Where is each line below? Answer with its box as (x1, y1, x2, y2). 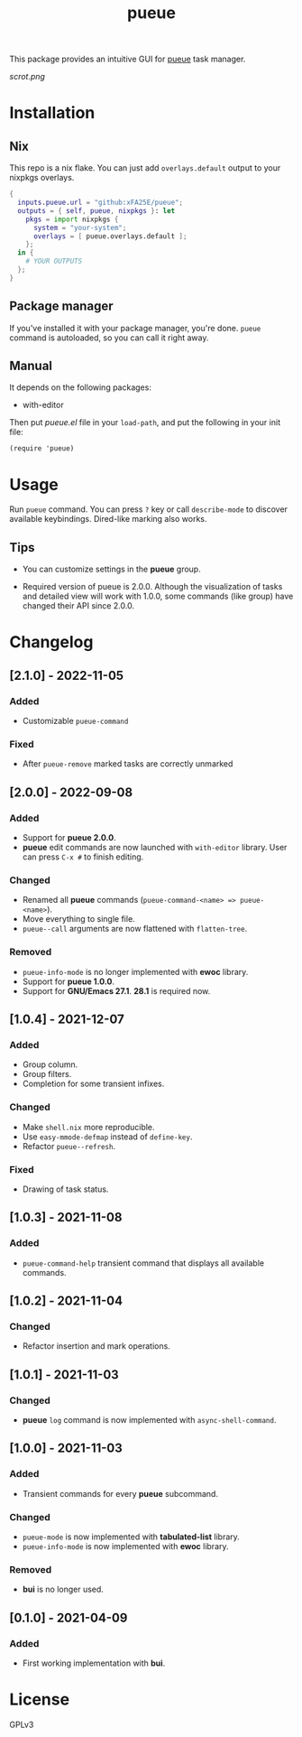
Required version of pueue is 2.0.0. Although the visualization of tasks (22, 581, 283, 592)
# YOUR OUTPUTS (25, 256, 83, 266)
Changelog (9, 632, 94, 653)
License (9, 1689, 70, 1710)
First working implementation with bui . (22, 1658, 166, 1668)
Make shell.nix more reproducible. (22, 1121, 155, 1132)
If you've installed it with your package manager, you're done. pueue (9, 322, 261, 333)
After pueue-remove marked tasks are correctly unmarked (22, 758, 233, 769)
